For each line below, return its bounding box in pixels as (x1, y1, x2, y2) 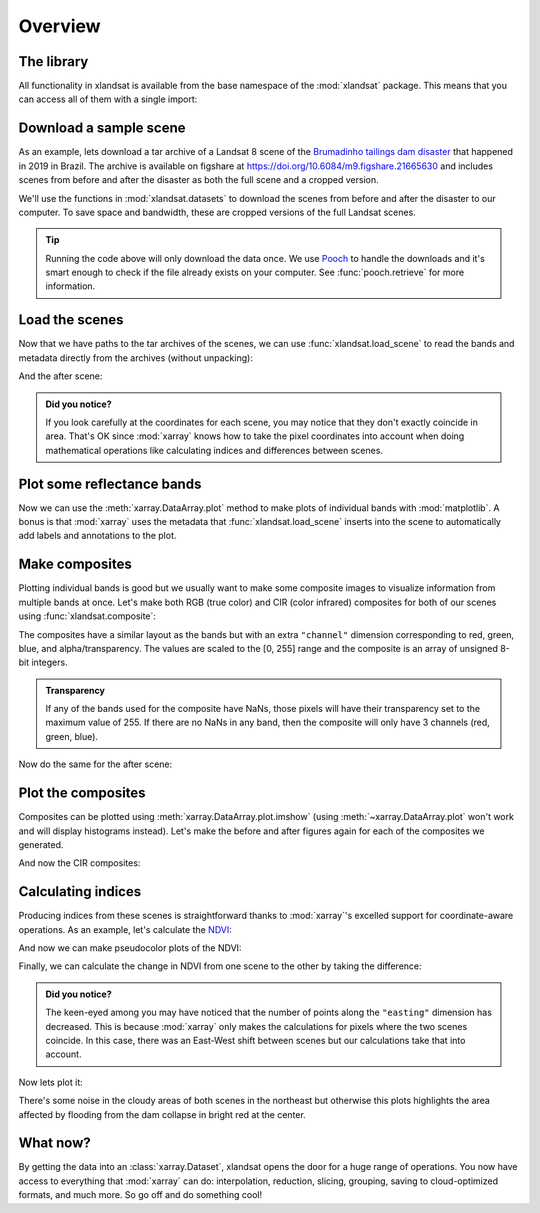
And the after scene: (18, 370, 103, 382)
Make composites (18, 556, 132, 573)
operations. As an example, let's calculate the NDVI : (18, 923, 232, 935)
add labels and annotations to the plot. (18, 530, 177, 542)
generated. (18, 838, 64, 850)
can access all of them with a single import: (18, 93, 198, 105)
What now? (18, 1135, 91, 1152)
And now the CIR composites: (18, 857, 141, 869)
